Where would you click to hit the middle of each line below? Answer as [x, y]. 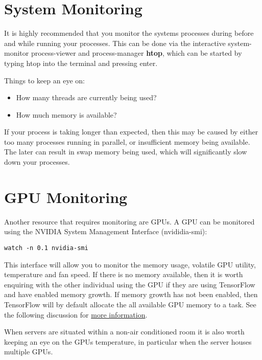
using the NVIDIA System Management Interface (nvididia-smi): [106, 231]
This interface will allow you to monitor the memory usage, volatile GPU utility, [130, 264]
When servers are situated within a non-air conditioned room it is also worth [124, 332]
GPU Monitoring [66, 197]
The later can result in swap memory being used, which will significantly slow [126, 152]
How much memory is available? [66, 114]
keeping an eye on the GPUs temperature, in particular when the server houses [128, 341]
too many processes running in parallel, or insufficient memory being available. [127, 141]
